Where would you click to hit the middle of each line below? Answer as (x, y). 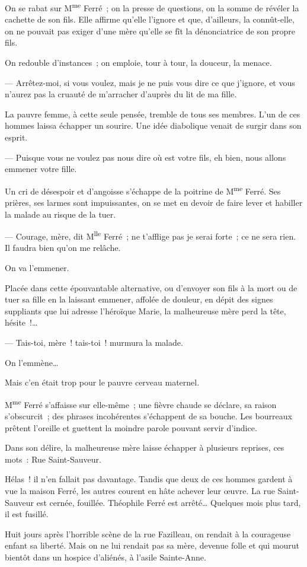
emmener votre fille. (41, 169)
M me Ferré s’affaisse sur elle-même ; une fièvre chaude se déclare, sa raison (141, 403)
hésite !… (21, 322)
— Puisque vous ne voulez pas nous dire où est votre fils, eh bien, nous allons (145, 157)
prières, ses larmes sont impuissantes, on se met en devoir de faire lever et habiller (154, 203)
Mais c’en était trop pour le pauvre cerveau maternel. (102, 382)
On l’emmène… (32, 362)
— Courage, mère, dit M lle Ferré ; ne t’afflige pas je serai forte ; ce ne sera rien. (151, 235)
